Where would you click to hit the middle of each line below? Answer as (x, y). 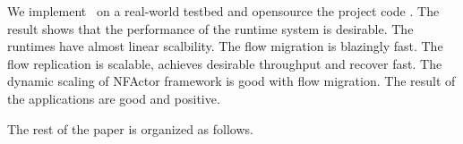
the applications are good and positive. (114, 98)
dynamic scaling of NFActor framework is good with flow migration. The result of (231, 81)
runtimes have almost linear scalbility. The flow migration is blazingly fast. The (225, 46)
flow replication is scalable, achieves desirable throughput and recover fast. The (225, 63)
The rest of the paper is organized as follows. (130, 128)
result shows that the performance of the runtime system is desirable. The (210, 28)
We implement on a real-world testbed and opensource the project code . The (223, 11)
